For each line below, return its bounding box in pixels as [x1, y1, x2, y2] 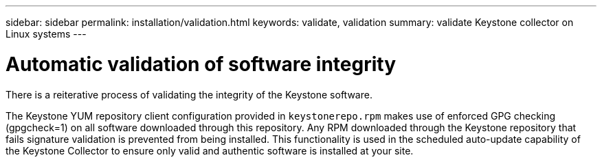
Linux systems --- [5, 28, 87, 40]
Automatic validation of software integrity [5, 52, 397, 76]
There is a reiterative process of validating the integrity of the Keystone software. [5, 88, 372, 100]
